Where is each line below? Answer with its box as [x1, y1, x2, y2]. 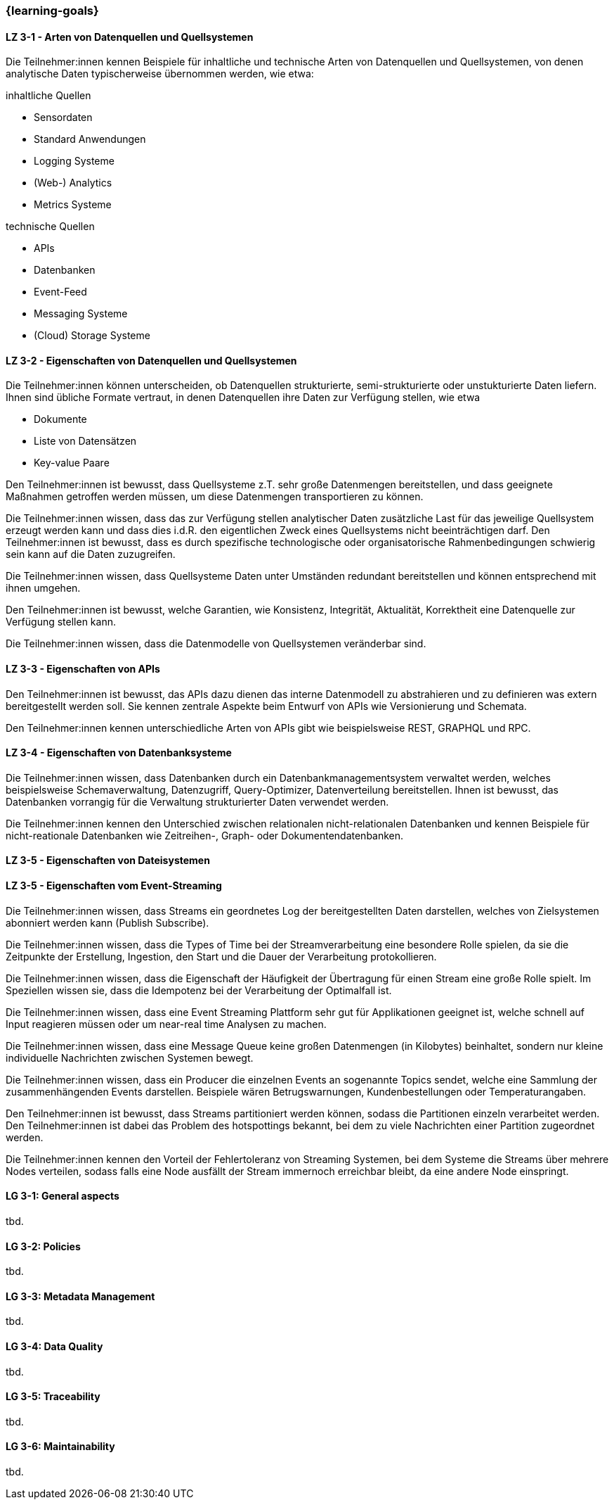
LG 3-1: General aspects [6, 1190, 119, 1202]
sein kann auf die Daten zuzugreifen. [6, 548, 176, 561]
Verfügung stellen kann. [6, 616, 116, 628]
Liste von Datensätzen [34, 435, 137, 447]
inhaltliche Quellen [6, 89, 91, 102]
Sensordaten [34, 111, 93, 124]
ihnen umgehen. [6, 582, 81, 595]
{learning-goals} [6, 4, 99, 18]
